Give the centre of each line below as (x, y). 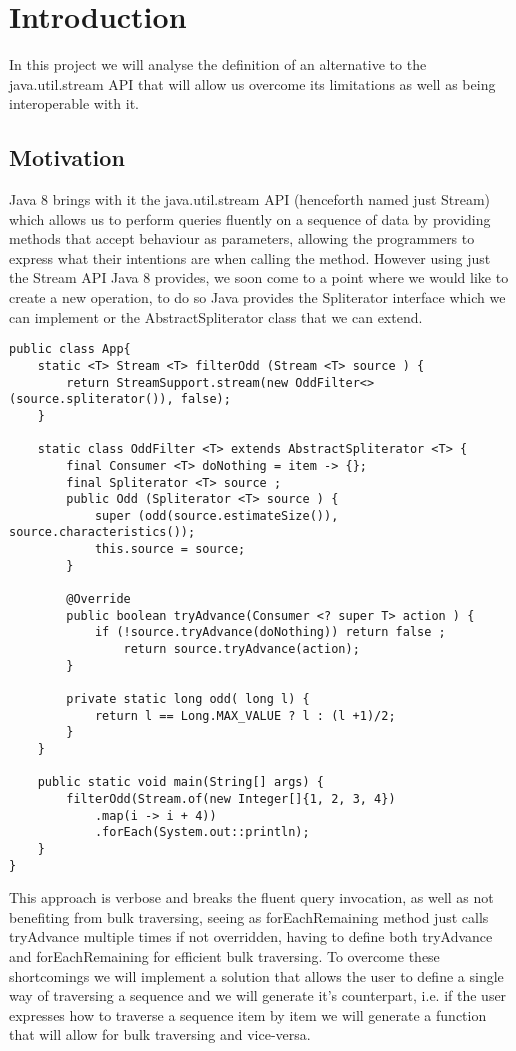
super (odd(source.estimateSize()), (216, 515)
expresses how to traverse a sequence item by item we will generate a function (248, 1014)
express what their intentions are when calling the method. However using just (250, 257)
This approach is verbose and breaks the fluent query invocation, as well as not (251, 897)
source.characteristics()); (102, 532)
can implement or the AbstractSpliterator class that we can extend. (216, 316)
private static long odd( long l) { (188, 699)
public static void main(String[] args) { (180, 782)
